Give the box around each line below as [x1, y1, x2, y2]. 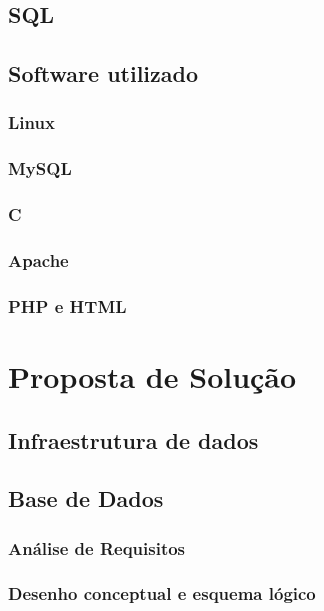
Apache [8, 248, 69, 273]
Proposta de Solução [8, 355, 297, 396]
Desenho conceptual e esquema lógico [8, 581, 316, 606]
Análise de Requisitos [8, 535, 186, 560]
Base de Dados [8, 483, 164, 514]
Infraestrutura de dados [8, 424, 259, 455]
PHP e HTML [8, 293, 127, 318]
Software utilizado [8, 58, 199, 89]
